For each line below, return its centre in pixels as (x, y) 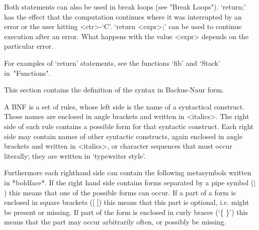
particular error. (29, 46)
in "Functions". (27, 73)
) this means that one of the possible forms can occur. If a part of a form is (120, 192)
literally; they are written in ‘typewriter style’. (75, 155)
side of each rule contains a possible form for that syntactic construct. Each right (129, 126)
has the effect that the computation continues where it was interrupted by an (123, 16)
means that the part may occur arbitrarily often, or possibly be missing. (115, 222)
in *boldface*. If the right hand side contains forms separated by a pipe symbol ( (129, 182)
